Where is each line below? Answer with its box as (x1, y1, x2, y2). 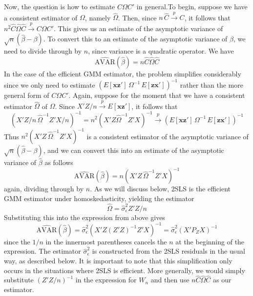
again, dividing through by (4, 184, 84, 194)
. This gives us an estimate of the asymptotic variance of (53, 23, 223, 33)
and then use (150, 275, 190, 285)
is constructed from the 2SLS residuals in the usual (92, 246, 245, 256)
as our (212, 275, 232, 285)
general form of (4, 90, 49, 100)
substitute (4, 275, 34, 285)
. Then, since (118, 12, 157, 22)
